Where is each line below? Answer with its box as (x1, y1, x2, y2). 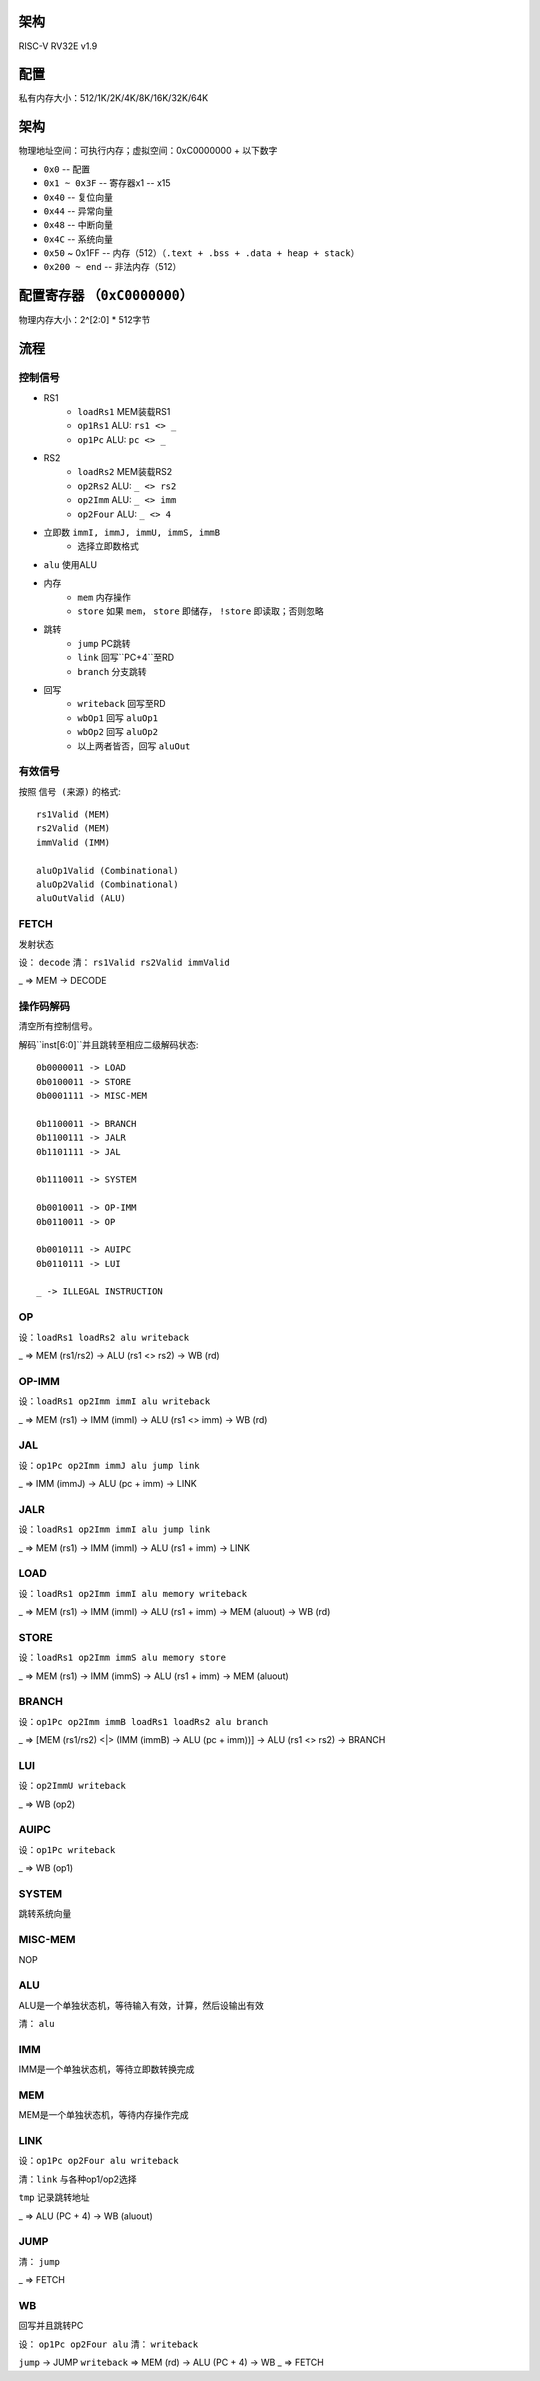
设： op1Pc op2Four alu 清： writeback (18, 2338, 199, 2350)
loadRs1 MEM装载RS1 (77, 405, 171, 417)
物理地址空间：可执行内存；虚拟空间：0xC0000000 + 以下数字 (18, 145, 278, 157)
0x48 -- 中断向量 (43, 219, 114, 231)
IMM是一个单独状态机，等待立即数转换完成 (18, 2063, 195, 2075)
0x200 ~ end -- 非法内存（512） (43, 261, 182, 273)
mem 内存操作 (77, 591, 132, 603)
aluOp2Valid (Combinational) (36, 878, 179, 890)
